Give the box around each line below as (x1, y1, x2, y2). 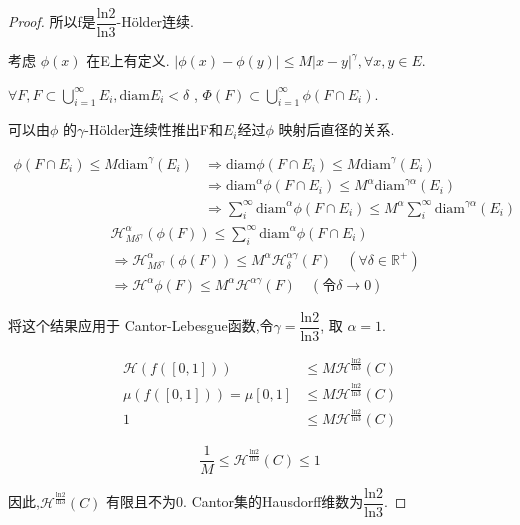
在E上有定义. (86, 50, 170, 71)
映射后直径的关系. (278, 119, 395, 140)
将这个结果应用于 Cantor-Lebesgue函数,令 (8, 315, 274, 336)
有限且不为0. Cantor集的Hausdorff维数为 (106, 491, 364, 512)
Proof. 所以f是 (8, 11, 96, 32)
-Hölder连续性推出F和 (84, 119, 223, 140)
